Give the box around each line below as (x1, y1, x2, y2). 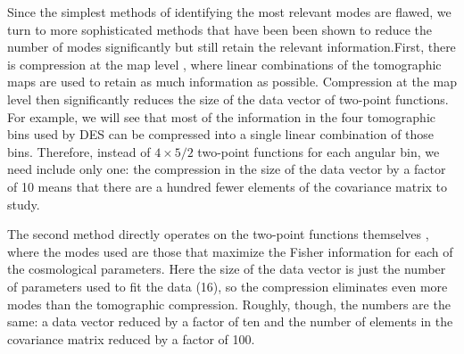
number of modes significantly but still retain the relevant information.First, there (7, 37, 456, 56)
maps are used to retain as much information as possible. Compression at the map (7, 72, 457, 91)
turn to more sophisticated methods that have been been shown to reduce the (7, 20, 433, 38)
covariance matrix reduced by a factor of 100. (7, 329, 255, 348)
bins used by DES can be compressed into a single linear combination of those (7, 125, 435, 144)
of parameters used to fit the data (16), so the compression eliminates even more (7, 276, 448, 295)
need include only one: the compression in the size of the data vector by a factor (7, 160, 446, 178)
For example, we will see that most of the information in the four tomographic (7, 107, 436, 126)
